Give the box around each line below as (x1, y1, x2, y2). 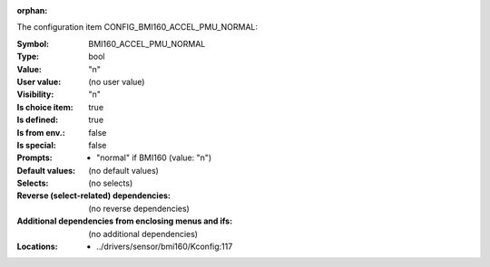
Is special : (16, 139, 56, 150)
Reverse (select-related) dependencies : (16, 190, 171, 201)
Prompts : (16, 152, 54, 163)
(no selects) (88, 177, 133, 189)
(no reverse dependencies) (88, 203, 190, 214)
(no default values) (88, 165, 159, 176)
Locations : (16, 241, 58, 253)
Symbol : (16, 38, 50, 49)
